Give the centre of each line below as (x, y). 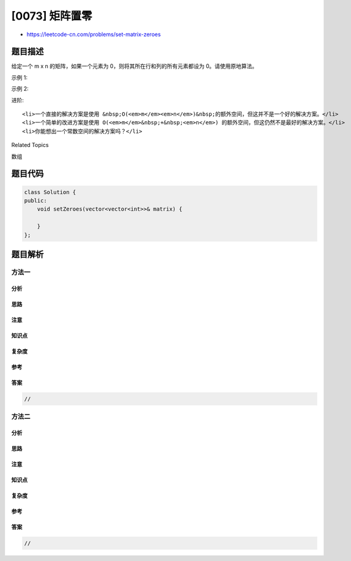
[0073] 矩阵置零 (52, 16)
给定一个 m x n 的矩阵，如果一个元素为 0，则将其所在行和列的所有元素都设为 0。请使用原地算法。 (135, 66)
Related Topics (30, 145)
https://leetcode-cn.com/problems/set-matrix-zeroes (94, 34)
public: (35, 200)
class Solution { (50, 192)
